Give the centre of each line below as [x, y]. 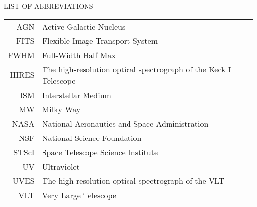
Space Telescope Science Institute [100, 152]
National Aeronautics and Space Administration [125, 123]
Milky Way [61, 109]
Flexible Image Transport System [100, 40]
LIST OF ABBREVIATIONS [49, 6]
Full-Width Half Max [79, 55]
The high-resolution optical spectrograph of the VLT [133, 180]
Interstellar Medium [77, 95]
